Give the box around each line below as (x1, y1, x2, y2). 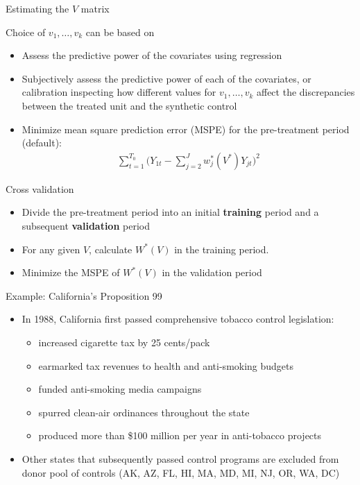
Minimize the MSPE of (22, 265, 120, 280)
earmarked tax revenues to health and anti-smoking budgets (38, 358, 294, 373)
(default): (22, 135, 62, 150)
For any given (22, 241, 80, 256)
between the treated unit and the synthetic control (22, 98, 237, 112)
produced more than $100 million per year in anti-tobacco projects (38, 428, 322, 443)
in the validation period (162, 265, 262, 280)
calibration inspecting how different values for (22, 85, 216, 99)
